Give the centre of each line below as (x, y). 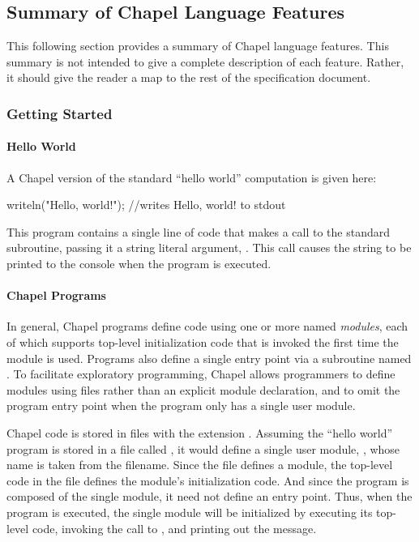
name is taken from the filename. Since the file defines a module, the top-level (200, 465)
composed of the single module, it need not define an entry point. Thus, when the (209, 496)
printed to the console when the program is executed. (139, 263)
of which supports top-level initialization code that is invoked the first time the (203, 341)
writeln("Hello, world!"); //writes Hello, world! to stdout (146, 205)
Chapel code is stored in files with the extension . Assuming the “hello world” (200, 432)
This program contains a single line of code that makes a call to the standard (198, 231)
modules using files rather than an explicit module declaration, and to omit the (203, 389)
